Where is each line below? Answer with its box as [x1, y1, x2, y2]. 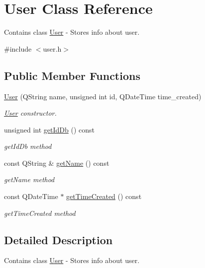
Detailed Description [4, 232, 113, 247]
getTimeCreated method [4, 207, 76, 218]
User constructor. [4, 108, 57, 118]
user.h [43, 43, 62, 54]
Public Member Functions [4, 67, 140, 83]
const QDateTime [4, 191, 58, 201]
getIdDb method [4, 141, 52, 151]
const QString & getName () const [4, 157, 109, 168]
